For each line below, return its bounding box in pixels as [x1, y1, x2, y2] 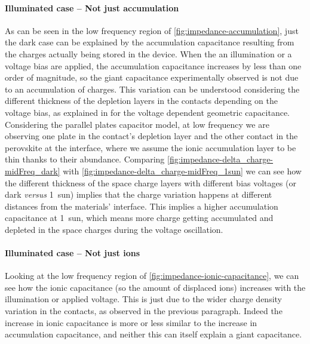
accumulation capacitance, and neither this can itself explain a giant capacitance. [5, 328, 302, 340]
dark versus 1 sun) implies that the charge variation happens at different [5, 188, 272, 201]
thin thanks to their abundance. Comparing [5, 153, 165, 165]
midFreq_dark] [5, 164, 60, 177]
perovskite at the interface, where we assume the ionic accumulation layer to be [5, 141, 296, 153]
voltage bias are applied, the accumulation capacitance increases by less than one [5, 59, 302, 72]
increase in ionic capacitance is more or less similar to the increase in [5, 316, 257, 328]
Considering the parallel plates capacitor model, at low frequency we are [5, 118, 269, 130]
